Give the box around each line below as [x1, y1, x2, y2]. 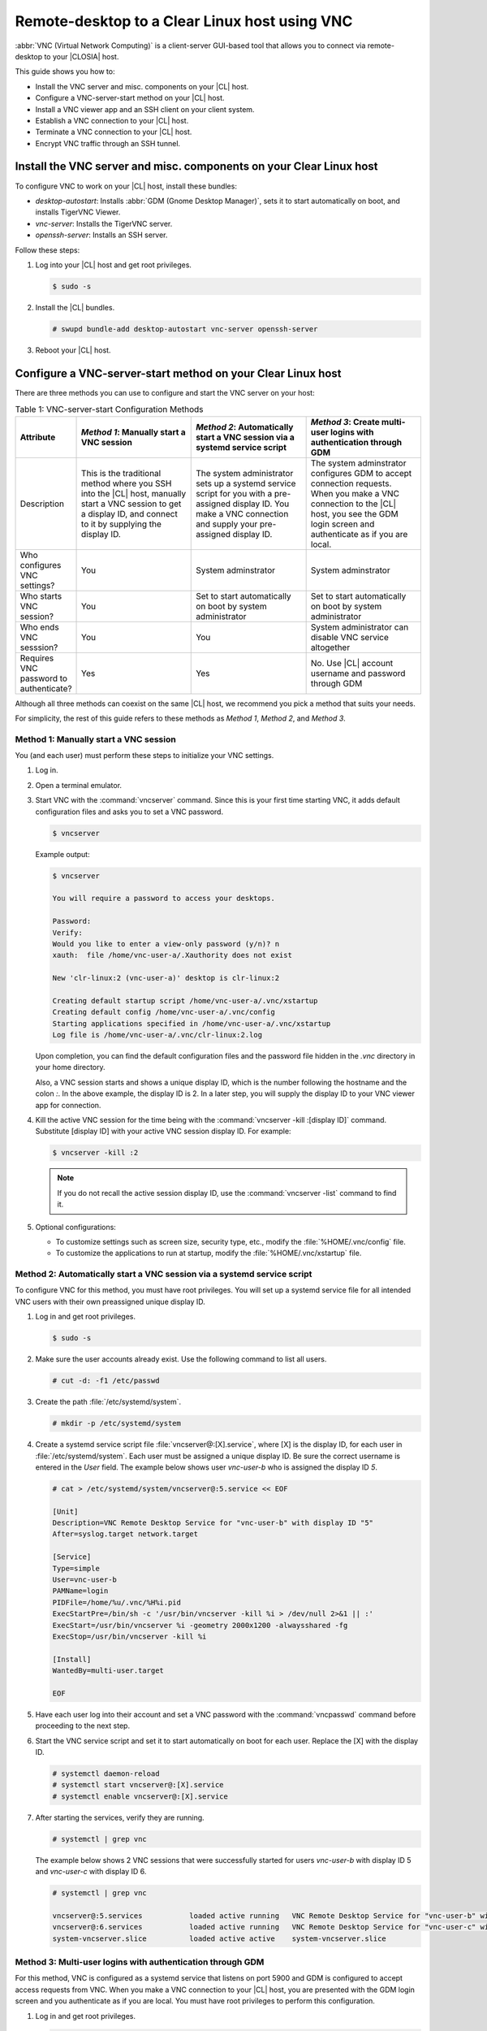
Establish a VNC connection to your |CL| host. [35, 115, 189, 125]
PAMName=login [52, 1587, 109, 1596]
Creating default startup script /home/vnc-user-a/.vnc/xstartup [52, 996, 318, 1005]
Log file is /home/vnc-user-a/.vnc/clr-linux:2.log [52, 1030, 263, 1040]
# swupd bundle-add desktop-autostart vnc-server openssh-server [52, 324, 318, 333]
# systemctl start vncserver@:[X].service [52, 1780, 224, 1790]
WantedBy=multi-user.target [52, 1666, 164, 1675]
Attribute [19, 431, 56, 443]
